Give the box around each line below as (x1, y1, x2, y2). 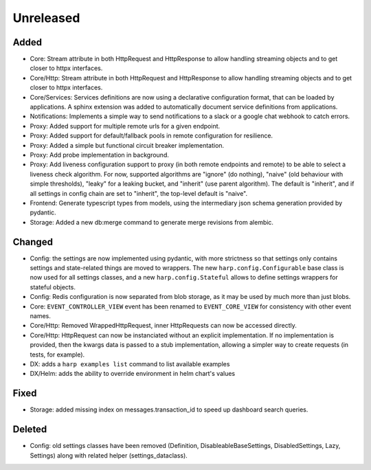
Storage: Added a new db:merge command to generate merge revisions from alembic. (30, 218, 274, 226)
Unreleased (12, 10, 80, 25)
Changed (12, 236, 53, 247)
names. (30, 311, 51, 320)
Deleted (12, 423, 47, 436)
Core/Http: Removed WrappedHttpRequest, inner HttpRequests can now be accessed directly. (30, 322, 297, 330)
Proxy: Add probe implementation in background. (30, 150, 170, 159)
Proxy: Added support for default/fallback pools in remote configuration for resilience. (30, 131, 273, 140)
